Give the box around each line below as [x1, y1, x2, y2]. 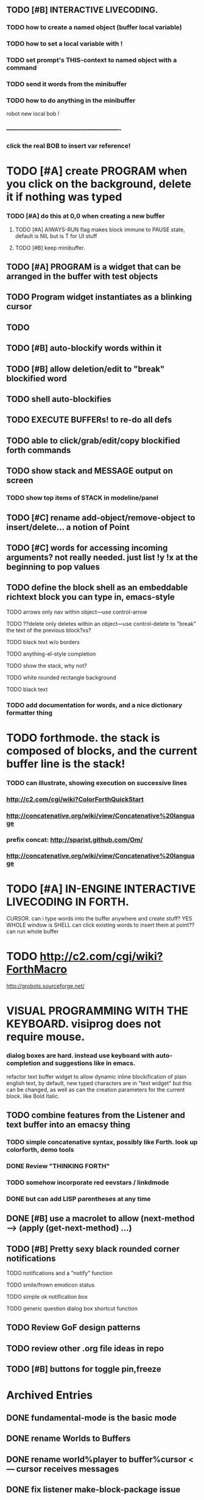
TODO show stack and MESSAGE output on [6, 466, 174, 476]
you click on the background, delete [6, 177, 192, 191]
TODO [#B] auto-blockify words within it [6, 343, 162, 353]
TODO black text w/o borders [6, 638, 80, 645]
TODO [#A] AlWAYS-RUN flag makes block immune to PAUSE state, [15, 226, 185, 233]
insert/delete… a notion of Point [6, 522, 130, 533]
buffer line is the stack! [6, 756, 125, 770]
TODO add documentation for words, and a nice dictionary [6, 701, 183, 709]
